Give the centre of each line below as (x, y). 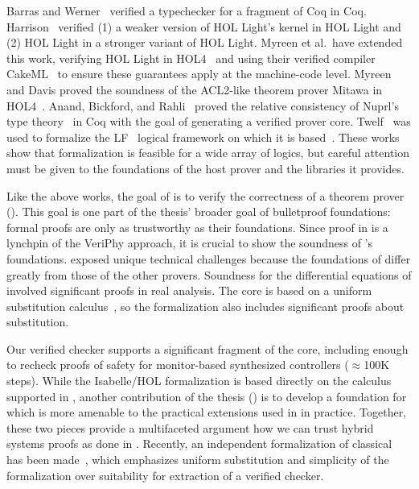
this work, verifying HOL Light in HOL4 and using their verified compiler (191, 58)
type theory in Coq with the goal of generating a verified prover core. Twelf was (209, 121)
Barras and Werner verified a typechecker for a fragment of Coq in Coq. (187, 10)
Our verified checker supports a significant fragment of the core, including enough (207, 348)
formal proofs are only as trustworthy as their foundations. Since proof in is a (197, 227)
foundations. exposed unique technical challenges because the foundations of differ (209, 258)
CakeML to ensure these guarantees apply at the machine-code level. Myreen (199, 74)
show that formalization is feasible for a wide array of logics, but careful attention (208, 153)
